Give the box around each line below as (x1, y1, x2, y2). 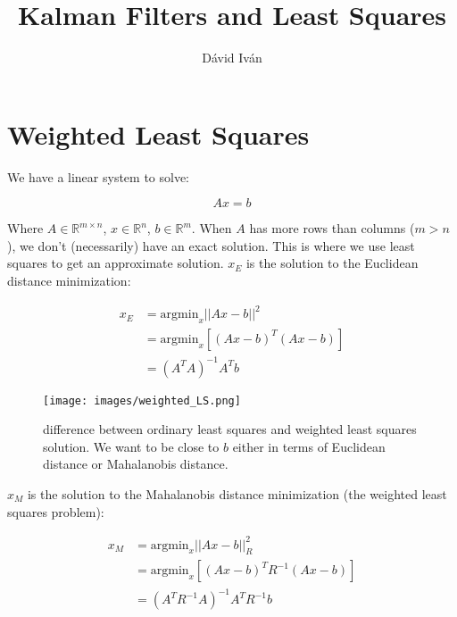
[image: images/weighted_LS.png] (43, 394, 241, 407)
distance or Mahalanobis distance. (43, 454, 228, 473)
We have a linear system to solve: (7, 167, 190, 186)
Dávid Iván (202, 48, 262, 67)
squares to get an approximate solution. (7, 254, 224, 272)
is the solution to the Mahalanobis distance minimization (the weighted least (27, 484, 447, 503)
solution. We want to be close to (43, 437, 220, 455)
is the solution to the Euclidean (245, 254, 419, 272)
